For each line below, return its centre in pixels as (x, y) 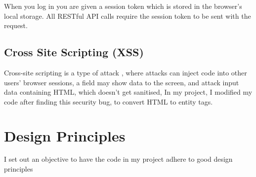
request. (16, 25)
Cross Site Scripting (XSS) (74, 52)
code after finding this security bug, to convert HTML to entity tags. (108, 101)
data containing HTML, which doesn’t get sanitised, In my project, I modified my (128, 92)
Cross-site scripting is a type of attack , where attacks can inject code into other (126, 72)
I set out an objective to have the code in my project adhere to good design (118, 159)
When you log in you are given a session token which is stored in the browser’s (123, 6)
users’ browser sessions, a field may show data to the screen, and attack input (122, 82)
